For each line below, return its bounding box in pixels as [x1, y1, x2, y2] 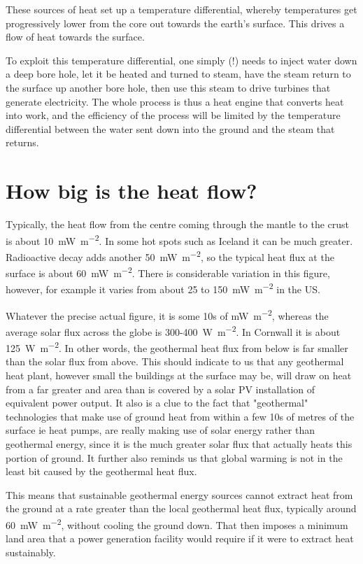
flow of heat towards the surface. [6, 29, 145, 44]
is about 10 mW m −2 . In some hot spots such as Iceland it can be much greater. [6, 231, 353, 248]
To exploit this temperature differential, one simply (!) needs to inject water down [6, 52, 357, 67]
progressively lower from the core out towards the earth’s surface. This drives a [6, 15, 345, 30]
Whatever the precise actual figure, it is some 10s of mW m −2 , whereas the [6, 306, 329, 323]
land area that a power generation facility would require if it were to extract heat [6, 531, 354, 546]
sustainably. [6, 544, 56, 559]
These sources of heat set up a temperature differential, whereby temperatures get [6, 2, 357, 16]
